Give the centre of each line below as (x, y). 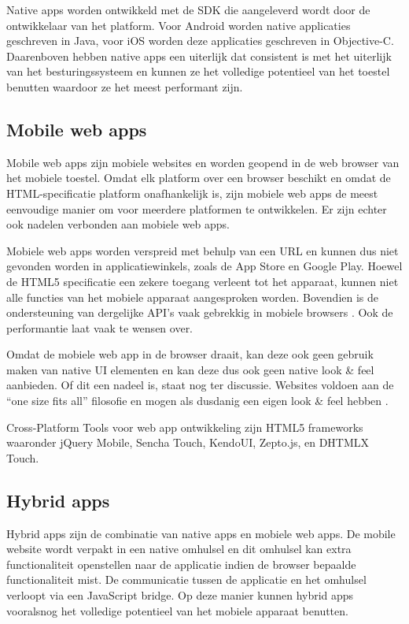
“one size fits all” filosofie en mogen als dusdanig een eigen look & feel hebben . (197, 401)
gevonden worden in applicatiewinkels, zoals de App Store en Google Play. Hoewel (204, 266)
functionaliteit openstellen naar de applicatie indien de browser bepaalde (181, 564)
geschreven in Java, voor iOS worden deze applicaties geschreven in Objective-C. (200, 41)
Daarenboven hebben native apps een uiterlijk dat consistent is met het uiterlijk (199, 56)
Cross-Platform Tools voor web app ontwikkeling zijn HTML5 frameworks (185, 427)
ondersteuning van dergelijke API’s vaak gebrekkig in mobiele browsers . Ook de (200, 312)
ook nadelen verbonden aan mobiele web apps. (118, 224)
